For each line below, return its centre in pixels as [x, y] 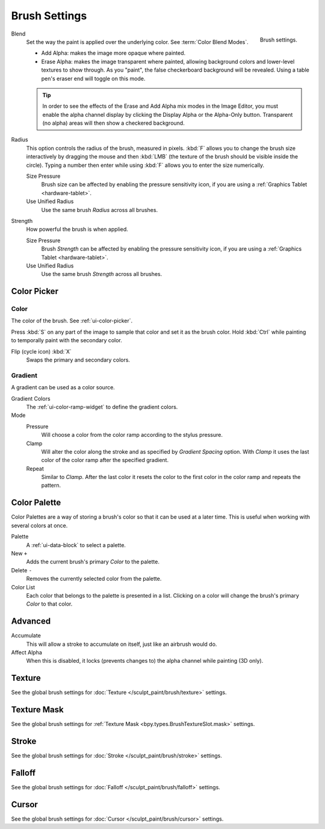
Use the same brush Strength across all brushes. [102, 274]
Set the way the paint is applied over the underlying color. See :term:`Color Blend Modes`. [138, 42]
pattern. [51, 486]
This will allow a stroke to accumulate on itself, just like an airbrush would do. [122, 644]
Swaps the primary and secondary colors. [78, 360]
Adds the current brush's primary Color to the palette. [93, 562]
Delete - [22, 570]
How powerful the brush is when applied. [77, 230]
